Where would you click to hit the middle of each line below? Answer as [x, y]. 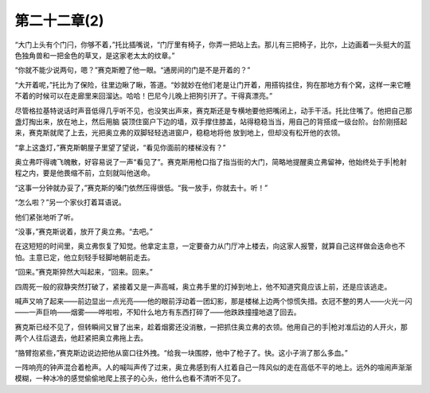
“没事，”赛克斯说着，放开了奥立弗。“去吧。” [84, 232]
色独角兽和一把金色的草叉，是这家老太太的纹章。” [95, 55]
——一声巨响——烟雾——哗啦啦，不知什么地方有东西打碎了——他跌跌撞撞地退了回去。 [158, 312]
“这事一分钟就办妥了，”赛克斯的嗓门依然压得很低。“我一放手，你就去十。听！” [141, 188]
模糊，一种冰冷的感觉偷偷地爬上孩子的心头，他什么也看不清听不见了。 [130, 379]
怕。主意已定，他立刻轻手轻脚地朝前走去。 [84, 257]
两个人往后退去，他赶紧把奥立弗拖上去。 [81, 338]
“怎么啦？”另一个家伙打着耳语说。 [70, 202]
